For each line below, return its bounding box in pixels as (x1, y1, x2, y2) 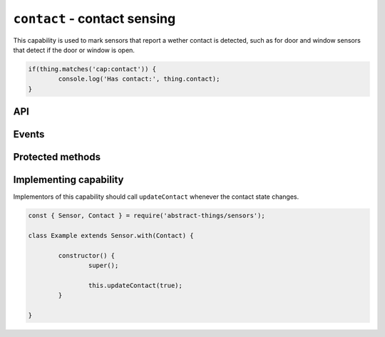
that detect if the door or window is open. (13, 46, 135, 54)
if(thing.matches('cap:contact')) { (28, 65, 157, 73)
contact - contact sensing (13, 11, 176, 26)
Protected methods (13, 151, 101, 163)
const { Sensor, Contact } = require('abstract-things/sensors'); (28, 212, 265, 220)
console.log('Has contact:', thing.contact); (58, 75, 220, 83)
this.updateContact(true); (88, 281, 183, 289)
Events (13, 128, 45, 140)
